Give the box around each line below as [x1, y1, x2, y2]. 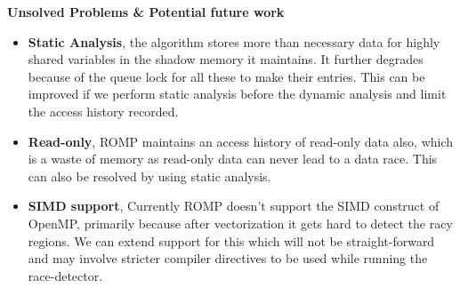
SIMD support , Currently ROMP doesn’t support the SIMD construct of [28, 196, 440, 215]
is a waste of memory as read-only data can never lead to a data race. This [28, 149, 438, 168]
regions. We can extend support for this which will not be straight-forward [28, 231, 435, 250]
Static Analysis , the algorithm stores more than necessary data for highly [28, 32, 440, 51]
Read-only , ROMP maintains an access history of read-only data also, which [28, 132, 454, 150]
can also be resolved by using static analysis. [28, 166, 271, 185]
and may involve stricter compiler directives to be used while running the [28, 249, 428, 268]
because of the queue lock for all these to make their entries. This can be [28, 67, 425, 85]
